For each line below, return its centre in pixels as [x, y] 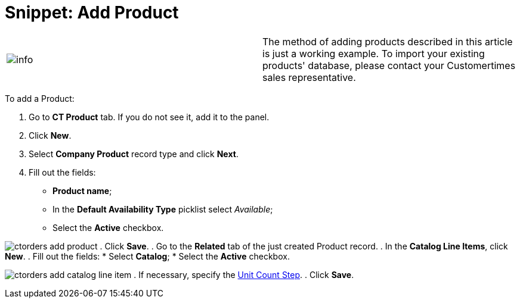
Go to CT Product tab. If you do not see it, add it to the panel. [149, 117]
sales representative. [309, 77]
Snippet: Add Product [92, 13]
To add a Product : [40, 98]
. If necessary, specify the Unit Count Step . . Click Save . [244, 274]
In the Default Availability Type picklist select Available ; [163, 209]
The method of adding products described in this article [388, 41]
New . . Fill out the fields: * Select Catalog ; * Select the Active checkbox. [147, 256]
